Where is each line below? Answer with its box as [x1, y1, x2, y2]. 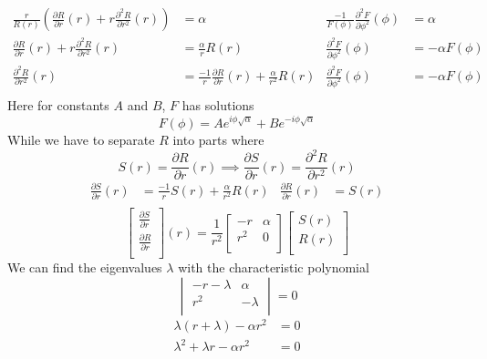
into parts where [172, 130, 264, 149]
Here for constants [7, 96, 109, 115]
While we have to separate [7, 130, 155, 149]
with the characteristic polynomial [178, 258, 369, 277]
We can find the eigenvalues [7, 258, 162, 277]
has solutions [181, 96, 254, 115]
